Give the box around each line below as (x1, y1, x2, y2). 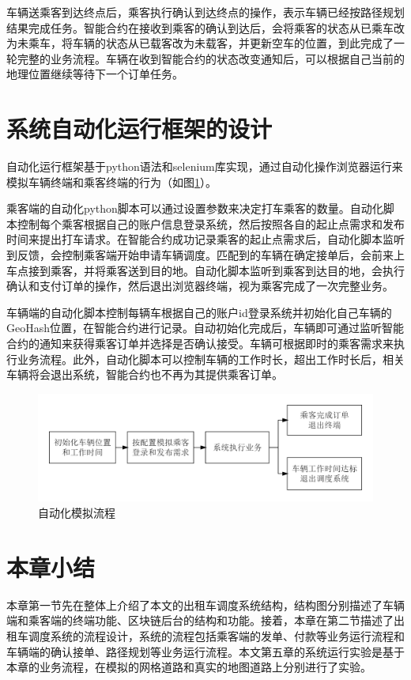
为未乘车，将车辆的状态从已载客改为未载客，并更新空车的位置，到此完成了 (6, 35, 394, 51)
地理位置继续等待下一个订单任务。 (6, 66, 183, 82)
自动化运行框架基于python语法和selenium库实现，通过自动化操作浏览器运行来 (6, 158, 403, 175)
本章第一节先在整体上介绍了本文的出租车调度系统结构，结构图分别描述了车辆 (6, 596, 405, 613)
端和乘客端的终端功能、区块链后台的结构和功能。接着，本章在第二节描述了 (6, 612, 394, 629)
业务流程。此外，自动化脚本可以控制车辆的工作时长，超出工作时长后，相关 (17, 350, 405, 367)
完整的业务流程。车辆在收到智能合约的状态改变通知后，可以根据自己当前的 (17, 50, 405, 66)
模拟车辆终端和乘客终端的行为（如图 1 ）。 (6, 173, 217, 190)
